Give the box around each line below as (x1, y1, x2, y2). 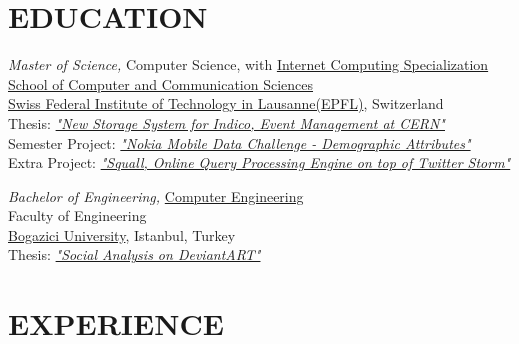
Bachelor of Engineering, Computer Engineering (8, 185, 304, 206)
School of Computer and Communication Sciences (8, 73, 314, 94)
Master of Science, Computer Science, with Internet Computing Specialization (8, 54, 489, 75)
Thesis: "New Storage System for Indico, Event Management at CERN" (8, 112, 445, 133)
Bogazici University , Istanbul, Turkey (8, 224, 236, 245)
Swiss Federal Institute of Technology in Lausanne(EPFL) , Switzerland (8, 93, 444, 114)
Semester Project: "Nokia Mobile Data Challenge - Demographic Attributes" (8, 132, 471, 153)
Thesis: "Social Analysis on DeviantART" (8, 244, 261, 265)
